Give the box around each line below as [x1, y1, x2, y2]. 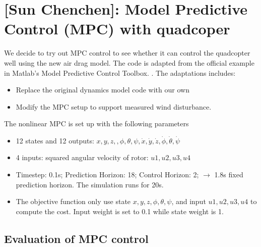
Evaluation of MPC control [4, 230, 149, 246]
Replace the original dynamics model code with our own [16, 84, 189, 95]
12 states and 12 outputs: [16, 135, 94, 145]
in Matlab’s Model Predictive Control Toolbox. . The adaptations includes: [4, 67, 236, 78]
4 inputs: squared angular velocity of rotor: [16, 152, 149, 163]
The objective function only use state [16, 196, 131, 207]
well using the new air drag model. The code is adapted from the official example [4, 57, 254, 68]
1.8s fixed [214, 169, 243, 180]
